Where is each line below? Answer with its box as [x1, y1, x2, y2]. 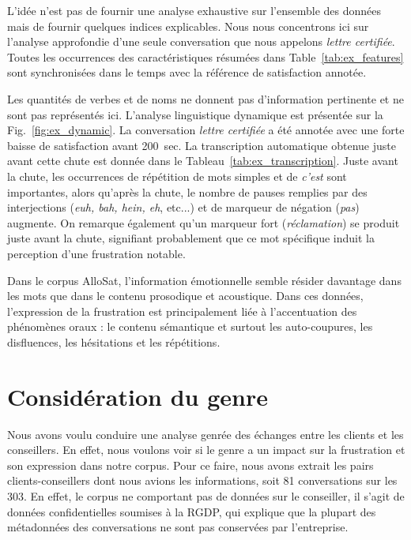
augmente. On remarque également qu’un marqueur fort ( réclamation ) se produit [7, 214, 400, 231]
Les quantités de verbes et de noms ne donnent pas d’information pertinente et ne [7, 90, 404, 107]
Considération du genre [7, 380, 268, 412]
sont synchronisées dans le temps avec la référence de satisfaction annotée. [7, 64, 367, 81]
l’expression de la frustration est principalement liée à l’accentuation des [7, 302, 357, 319]
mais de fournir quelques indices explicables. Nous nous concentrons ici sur [7, 17, 369, 34]
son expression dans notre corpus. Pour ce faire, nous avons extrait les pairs [7, 456, 374, 473]
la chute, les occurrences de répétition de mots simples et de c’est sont [7, 167, 347, 184]
